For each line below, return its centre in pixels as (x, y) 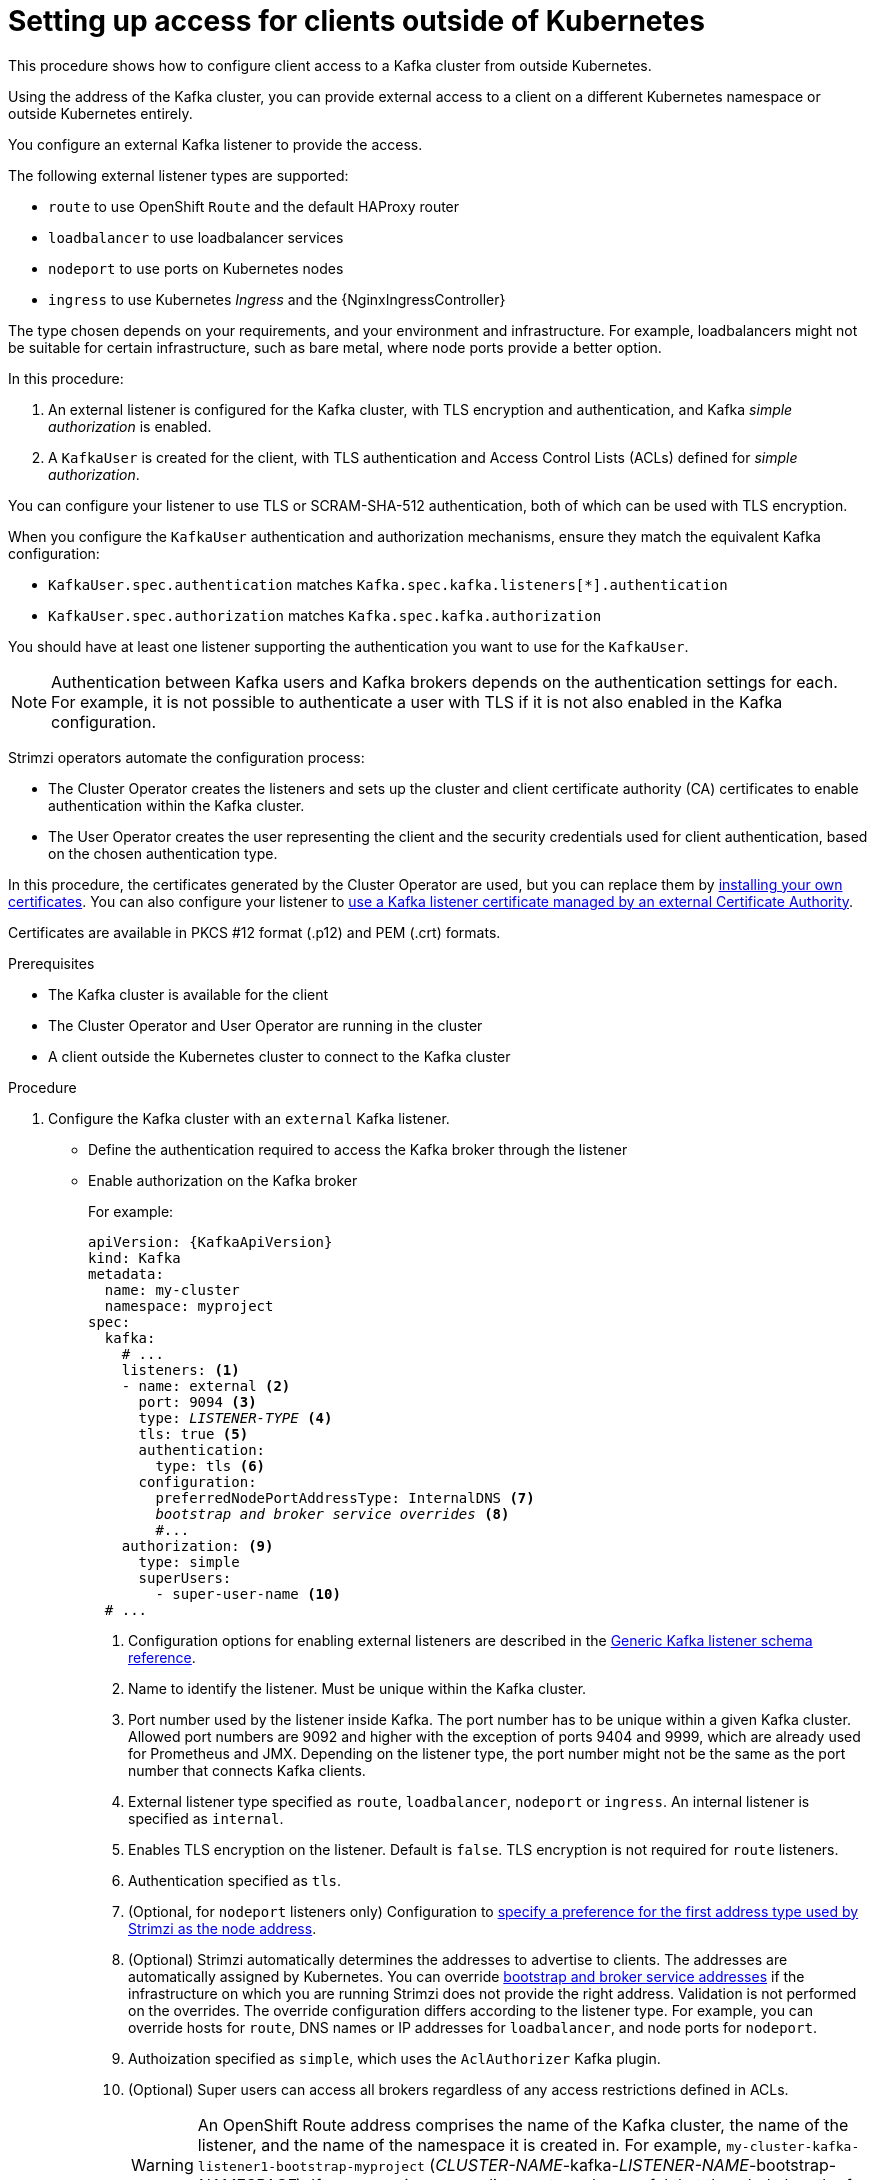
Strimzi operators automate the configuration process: (186, 757)
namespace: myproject (189, 1305)
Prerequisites (51, 963)
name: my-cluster (172, 1289)
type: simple (189, 1561)
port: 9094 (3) (197, 1401)
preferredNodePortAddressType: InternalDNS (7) (345, 1497)
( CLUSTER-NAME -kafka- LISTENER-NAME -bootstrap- (633, 2164)
